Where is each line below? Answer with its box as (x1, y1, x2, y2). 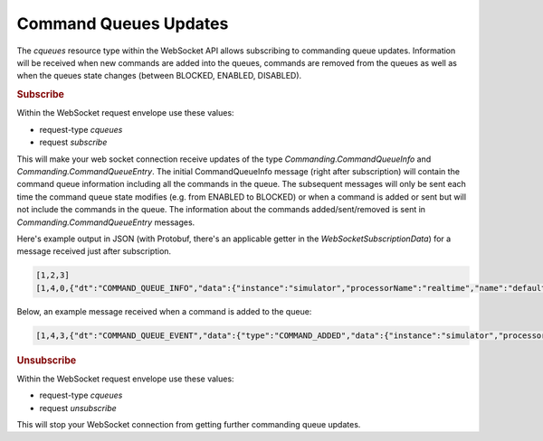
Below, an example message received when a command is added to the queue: (16, 305, 312, 316)
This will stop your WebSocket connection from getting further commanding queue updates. (16, 419, 361, 430)
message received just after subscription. (16, 246, 172, 257)
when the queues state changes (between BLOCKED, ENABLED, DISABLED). (16, 70, 302, 81)
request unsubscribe (39, 402, 117, 413)
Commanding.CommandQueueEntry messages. (16, 217, 195, 228)
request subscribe (39, 136, 108, 148)
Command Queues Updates (16, 14, 229, 33)
